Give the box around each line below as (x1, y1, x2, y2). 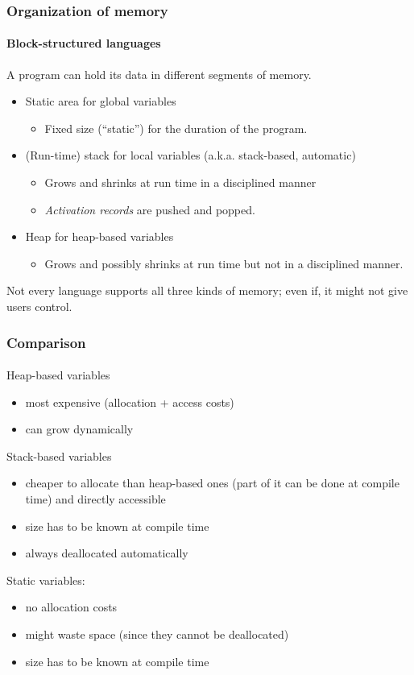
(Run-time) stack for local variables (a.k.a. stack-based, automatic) (25, 147, 356, 164)
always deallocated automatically (25, 545, 188, 561)
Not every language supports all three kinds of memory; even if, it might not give (6, 282, 408, 299)
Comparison (6, 332, 86, 352)
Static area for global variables (25, 93, 176, 110)
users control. (6, 297, 72, 314)
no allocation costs (25, 598, 118, 615)
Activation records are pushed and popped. (44, 201, 255, 217)
